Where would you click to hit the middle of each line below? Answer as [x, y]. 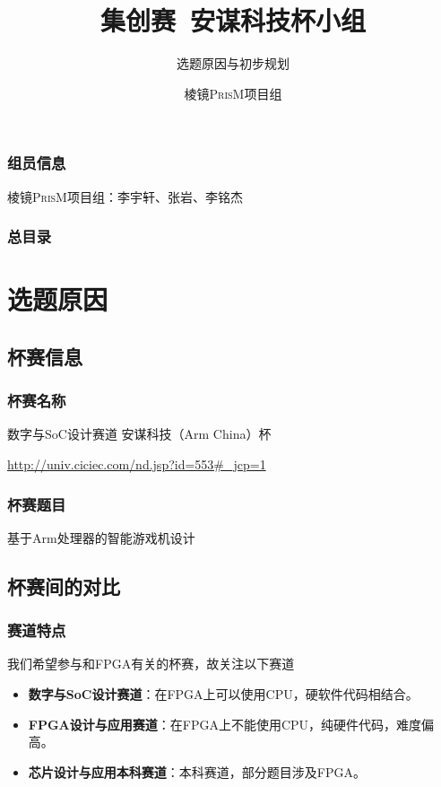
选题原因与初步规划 [233, 63]
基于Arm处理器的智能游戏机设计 [101, 537]
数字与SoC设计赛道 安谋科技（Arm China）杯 [139, 434]
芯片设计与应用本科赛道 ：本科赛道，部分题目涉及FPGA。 [197, 771]
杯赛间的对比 [64, 586]
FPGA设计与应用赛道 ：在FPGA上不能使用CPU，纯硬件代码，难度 [225, 724]
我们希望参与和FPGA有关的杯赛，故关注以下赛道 [151, 664]
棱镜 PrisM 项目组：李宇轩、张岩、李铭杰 [125, 196]
